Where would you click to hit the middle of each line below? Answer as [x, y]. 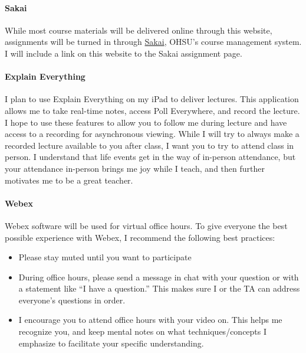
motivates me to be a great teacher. [69, 180]
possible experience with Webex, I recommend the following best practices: [140, 237]
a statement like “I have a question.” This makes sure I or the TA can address [159, 288]
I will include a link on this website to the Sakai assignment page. [124, 53]
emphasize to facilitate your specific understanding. [111, 343]
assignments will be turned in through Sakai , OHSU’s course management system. [153, 42]
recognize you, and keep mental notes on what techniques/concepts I [143, 331]
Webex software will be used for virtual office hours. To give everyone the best [146, 225]
